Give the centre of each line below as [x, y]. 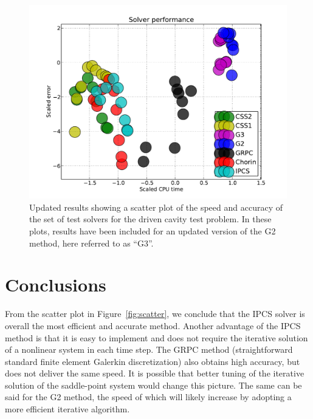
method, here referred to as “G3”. [91, 243]
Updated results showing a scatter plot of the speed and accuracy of [156, 207]
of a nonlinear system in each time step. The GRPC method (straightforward [149, 349]
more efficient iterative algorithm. [67, 409]
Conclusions [56, 284]
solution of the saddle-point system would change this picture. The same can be [153, 385]
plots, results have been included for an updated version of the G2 [153, 231]
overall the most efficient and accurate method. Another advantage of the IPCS [153, 325]
